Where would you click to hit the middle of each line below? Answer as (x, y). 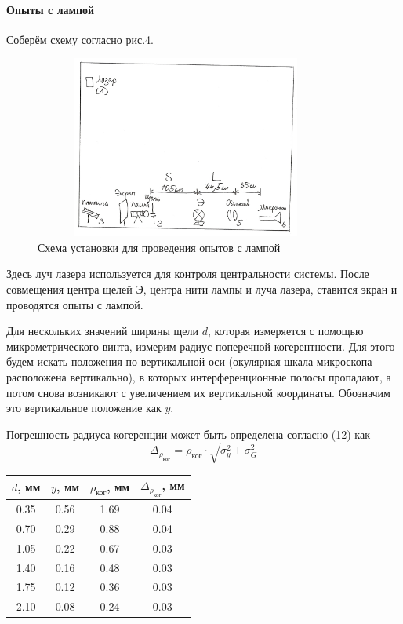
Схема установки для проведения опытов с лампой (159, 247)
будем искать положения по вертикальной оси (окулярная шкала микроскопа (189, 361)
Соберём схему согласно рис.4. (80, 39)
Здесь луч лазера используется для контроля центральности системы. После (188, 274)
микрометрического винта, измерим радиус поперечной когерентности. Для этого (201, 346)
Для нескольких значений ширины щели (103, 331)
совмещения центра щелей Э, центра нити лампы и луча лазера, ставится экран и (202, 288)
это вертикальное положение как (84, 408)
